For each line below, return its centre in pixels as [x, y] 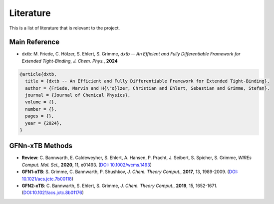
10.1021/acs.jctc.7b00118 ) [48, 179]
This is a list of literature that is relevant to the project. [65, 28]
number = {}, [41, 109]
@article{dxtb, [38, 74]
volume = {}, [41, 102]
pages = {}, [40, 116]
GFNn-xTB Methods [41, 146]
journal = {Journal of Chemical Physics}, [78, 95]
